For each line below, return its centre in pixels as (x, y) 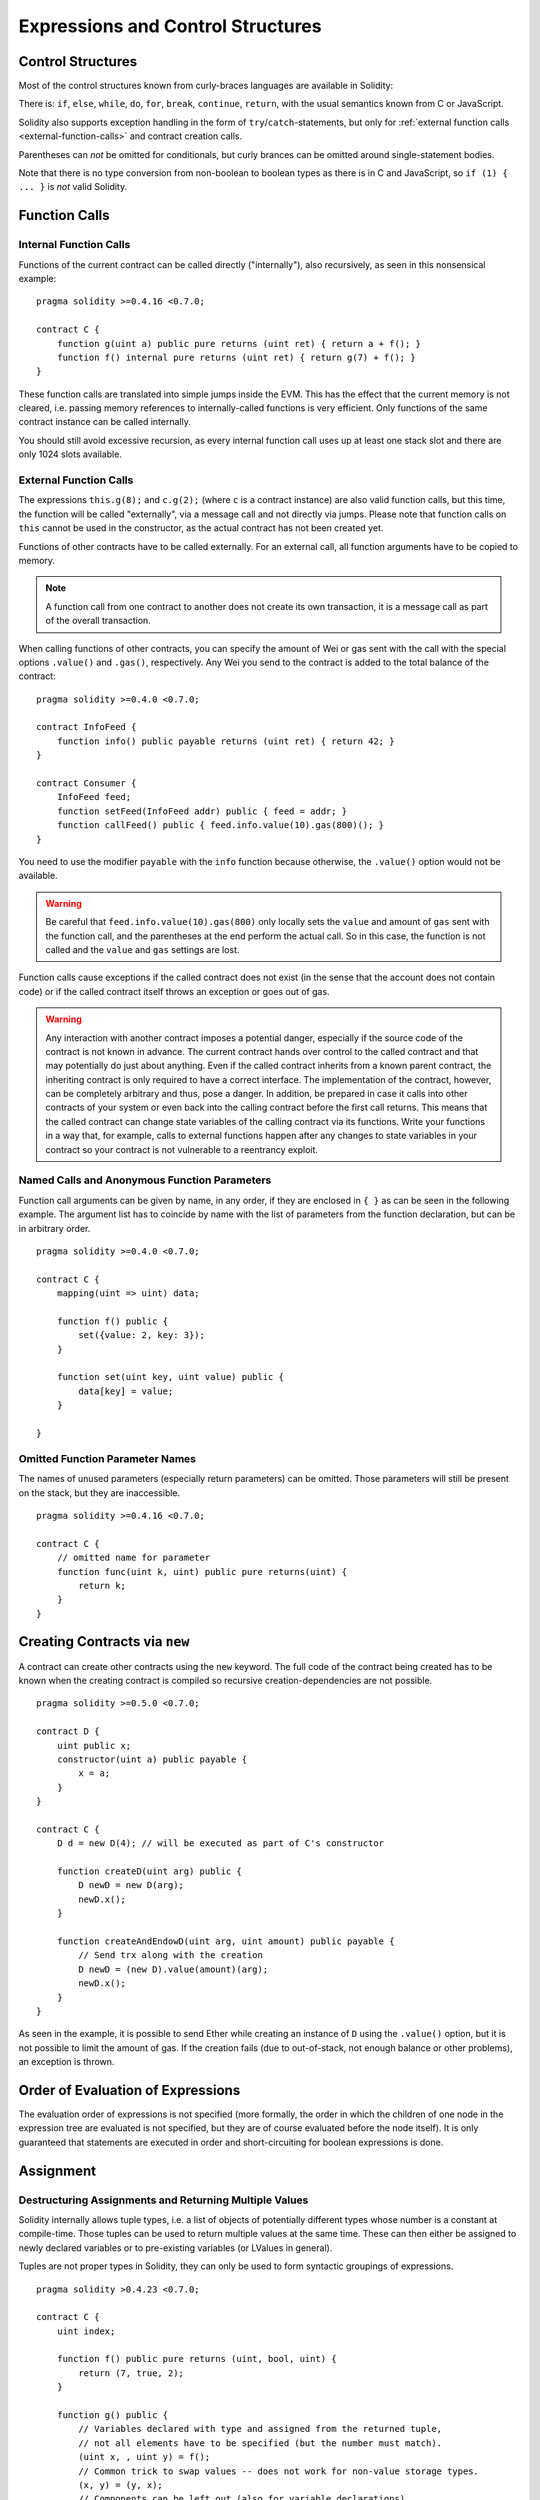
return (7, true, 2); (131, 2373)
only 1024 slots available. (70, 454)
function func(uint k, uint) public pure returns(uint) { (202, 1571)
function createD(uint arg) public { (149, 1871)
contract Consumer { (86, 783)
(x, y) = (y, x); (121, 2485)
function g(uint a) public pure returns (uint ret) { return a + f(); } (239, 343)
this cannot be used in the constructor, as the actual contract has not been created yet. (201, 528)
